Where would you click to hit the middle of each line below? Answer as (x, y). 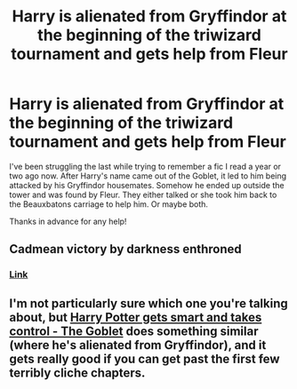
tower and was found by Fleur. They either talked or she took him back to (143, 194)
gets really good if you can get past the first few (144, 358)
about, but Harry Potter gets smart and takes (136, 317)
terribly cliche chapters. (77, 373)
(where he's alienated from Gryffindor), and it (138, 345)
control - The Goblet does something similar (134, 331)
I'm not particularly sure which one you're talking (149, 303)
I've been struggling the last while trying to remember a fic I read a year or (145, 166)
